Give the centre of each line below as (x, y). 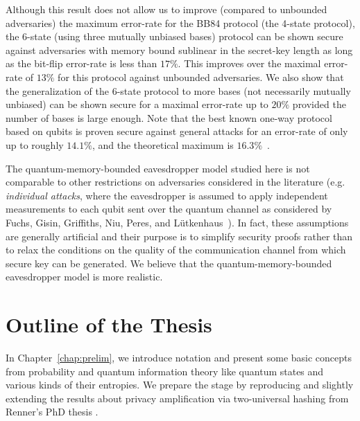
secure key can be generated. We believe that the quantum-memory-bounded (169, 263)
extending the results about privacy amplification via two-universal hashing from (177, 398)
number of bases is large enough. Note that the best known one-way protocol (169, 117)
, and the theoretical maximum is (163, 144)
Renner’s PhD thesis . (52, 412)
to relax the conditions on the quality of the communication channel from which (176, 250)
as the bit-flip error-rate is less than (82, 63)
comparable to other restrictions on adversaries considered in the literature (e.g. (175, 182)
